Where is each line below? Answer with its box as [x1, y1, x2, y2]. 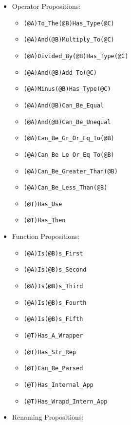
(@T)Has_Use [23, 200, 62, 208]
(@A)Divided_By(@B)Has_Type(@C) [23, 52, 129, 60]
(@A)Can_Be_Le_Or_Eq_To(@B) [23, 151, 114, 158]
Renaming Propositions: [12, 412, 84, 422]
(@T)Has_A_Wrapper [23, 332, 83, 339]
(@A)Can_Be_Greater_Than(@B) [23, 168, 118, 175]
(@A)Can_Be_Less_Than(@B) [23, 184, 108, 191]
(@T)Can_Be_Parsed [23, 365, 83, 372]
